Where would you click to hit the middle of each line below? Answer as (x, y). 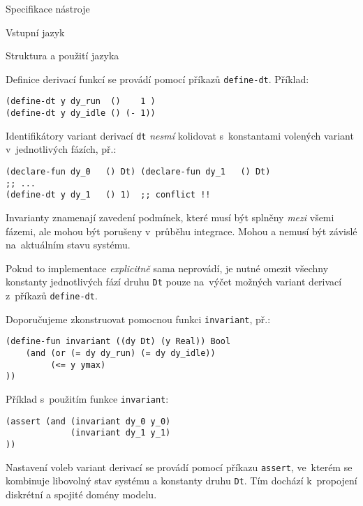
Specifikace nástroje (48, 8)
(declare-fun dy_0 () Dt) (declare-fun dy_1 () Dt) (138, 172)
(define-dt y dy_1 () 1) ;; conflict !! (108, 195)
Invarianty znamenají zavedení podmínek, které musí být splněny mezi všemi (170, 217)
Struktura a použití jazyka (62, 55)
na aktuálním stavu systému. (68, 245)
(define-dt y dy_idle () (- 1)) (81, 113)
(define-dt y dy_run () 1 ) (81, 102)
